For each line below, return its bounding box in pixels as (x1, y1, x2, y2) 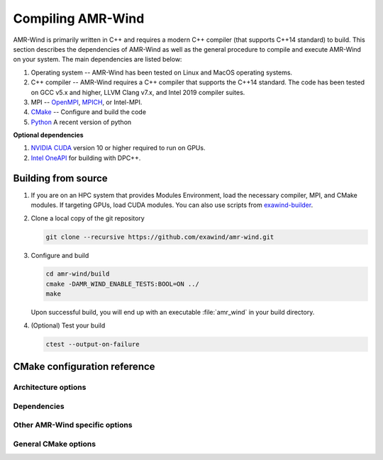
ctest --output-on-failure (45, 340, 140, 348)
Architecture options (13, 383, 87, 392)
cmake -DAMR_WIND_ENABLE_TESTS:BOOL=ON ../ (45, 280, 200, 288)
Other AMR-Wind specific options (13, 420, 133, 430)
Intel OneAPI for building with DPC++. (30, 153, 141, 162)
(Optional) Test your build (30, 321, 106, 330)
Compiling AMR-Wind (13, 11, 145, 26)
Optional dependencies (13, 131, 84, 140)
